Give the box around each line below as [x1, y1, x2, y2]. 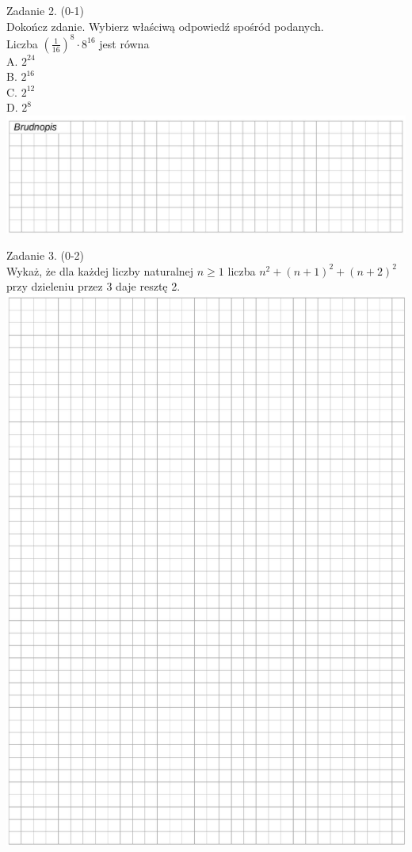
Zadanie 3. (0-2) [6, 247, 84, 264]
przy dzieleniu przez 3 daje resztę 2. [6, 278, 181, 295]
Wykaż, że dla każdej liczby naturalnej [6, 262, 194, 279]
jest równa [99, 35, 150, 51]
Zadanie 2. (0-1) [6, 2, 84, 18]
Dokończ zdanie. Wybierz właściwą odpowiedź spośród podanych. [6, 17, 324, 34]
